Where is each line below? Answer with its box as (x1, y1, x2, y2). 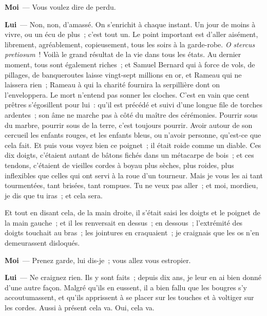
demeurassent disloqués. (5, 237, 80, 248)
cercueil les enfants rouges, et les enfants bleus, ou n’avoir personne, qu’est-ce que (5, 129, 261, 140)
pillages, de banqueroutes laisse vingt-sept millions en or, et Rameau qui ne (5, 69, 242, 80)
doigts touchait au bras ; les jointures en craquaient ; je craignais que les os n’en (5, 227, 259, 238)
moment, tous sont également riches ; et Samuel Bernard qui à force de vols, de (5, 59, 255, 69)
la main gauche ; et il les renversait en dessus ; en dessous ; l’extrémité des (5, 217, 243, 228)
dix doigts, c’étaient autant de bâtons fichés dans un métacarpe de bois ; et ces (5, 150, 254, 160)
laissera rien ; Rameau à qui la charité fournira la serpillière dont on (5, 79, 220, 90)
